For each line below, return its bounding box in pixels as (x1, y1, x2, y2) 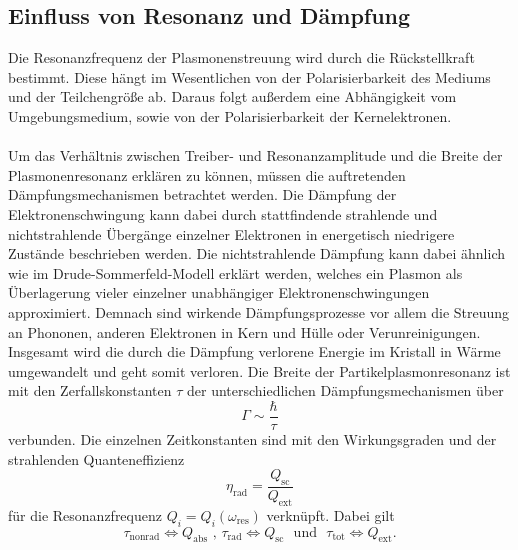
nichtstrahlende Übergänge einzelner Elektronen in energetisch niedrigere (8, 223, 455, 244)
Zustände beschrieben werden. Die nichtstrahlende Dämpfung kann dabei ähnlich (8, 243, 506, 264)
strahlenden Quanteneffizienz (8, 448, 185, 469)
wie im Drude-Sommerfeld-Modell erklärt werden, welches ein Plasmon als (8, 262, 463, 283)
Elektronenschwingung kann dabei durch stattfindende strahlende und (8, 203, 438, 224)
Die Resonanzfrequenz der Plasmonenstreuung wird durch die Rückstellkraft (8, 47, 475, 68)
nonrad (129, 532, 160, 543)
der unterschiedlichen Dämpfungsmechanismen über (186, 380, 504, 401)
